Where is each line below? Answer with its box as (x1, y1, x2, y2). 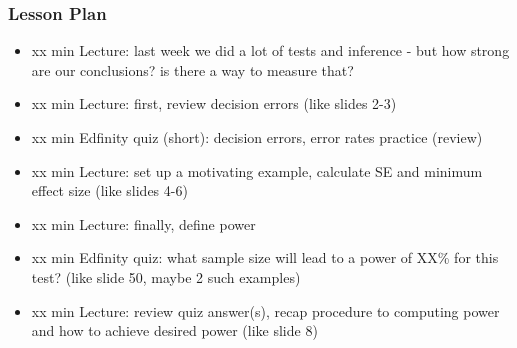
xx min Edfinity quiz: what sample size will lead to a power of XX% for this (31, 247, 499, 268)
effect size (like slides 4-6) (31, 180, 188, 201)
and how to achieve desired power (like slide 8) (31, 320, 318, 341)
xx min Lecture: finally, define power (31, 213, 256, 234)
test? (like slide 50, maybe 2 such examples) (31, 266, 301, 287)
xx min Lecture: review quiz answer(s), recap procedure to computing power (31, 300, 500, 321)
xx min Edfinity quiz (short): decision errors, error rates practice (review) (31, 127, 483, 147)
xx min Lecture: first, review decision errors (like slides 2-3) (31, 93, 397, 114)
